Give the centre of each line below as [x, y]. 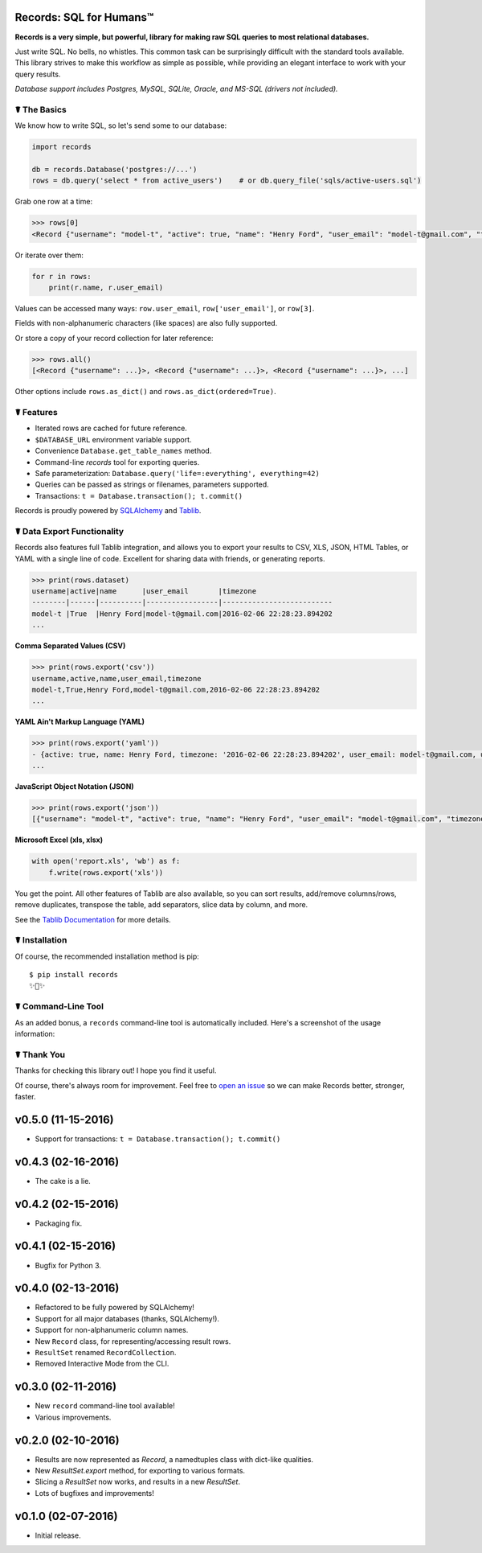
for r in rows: [61, 276]
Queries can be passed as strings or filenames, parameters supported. [152, 485]
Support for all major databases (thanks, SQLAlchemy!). [127, 1318]
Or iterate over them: [49, 255]
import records [61, 147]
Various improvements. [73, 1417]
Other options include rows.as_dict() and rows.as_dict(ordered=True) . [145, 392]
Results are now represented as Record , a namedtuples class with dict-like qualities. [174, 1459]
